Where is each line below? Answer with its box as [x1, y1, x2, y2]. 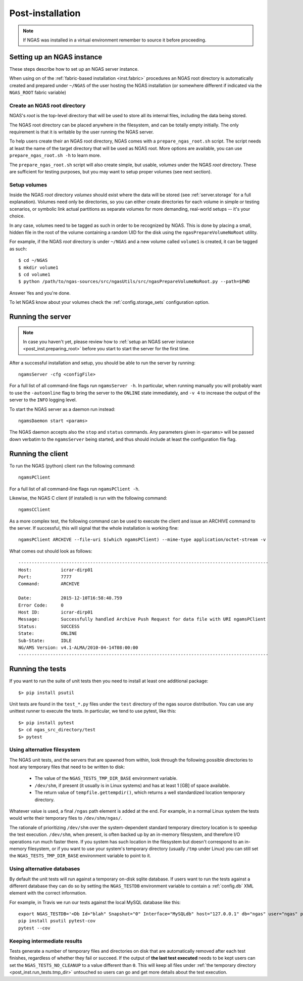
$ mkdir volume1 [18, 264, 59, 270]
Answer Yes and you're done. [9, 290, 71, 296]
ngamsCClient [18, 507, 50, 512]
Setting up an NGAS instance [9, 53, 103, 61]
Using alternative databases [9, 865, 80, 872]
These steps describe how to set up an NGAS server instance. [9, 66, 139, 72]
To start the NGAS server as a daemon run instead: [9, 406, 116, 412]
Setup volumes [9, 181, 47, 188]
